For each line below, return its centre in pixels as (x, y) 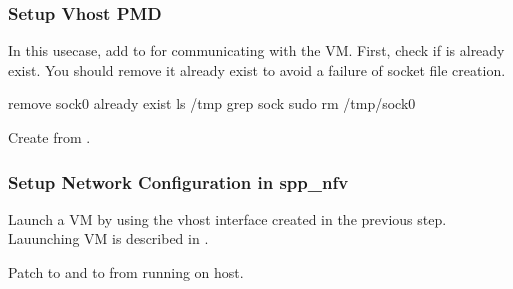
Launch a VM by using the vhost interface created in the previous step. (227, 218)
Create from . (49, 137)
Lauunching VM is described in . (108, 238)
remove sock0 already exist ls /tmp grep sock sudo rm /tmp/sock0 (212, 103)
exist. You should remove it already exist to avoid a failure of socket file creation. (257, 69)
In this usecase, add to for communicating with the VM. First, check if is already (256, 50)
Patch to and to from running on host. (126, 272)
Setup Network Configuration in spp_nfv (178, 181)
